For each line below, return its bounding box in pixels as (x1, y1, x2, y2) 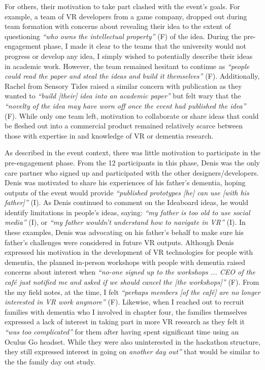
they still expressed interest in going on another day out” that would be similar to (5, 346, 259, 357)
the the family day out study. (5, 356, 95, 366)
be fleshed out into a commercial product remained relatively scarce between (5, 120, 243, 131)
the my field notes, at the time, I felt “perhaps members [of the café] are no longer (5, 286, 260, 297)
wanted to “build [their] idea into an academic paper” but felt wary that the (5, 90, 241, 101)
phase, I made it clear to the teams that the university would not (43, 41, 246, 51)
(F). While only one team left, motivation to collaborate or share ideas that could (5, 110, 259, 121)
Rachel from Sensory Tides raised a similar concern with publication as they (5, 80, 242, 91)
